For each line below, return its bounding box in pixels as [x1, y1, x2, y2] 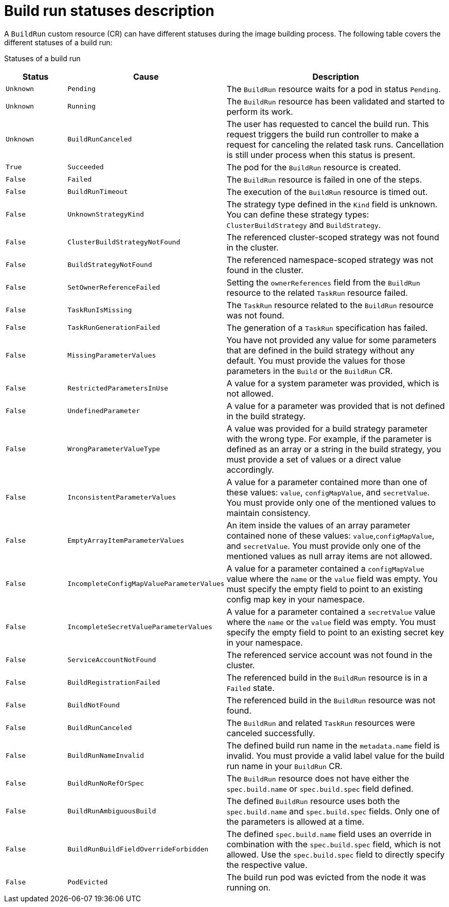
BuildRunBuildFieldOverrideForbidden [67, 845, 209, 853]
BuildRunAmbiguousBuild [67, 807, 156, 815]
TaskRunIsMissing [67, 306, 132, 314]
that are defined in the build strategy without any [226, 345, 415, 355]
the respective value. [226, 859, 308, 870]
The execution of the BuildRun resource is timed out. [226, 186, 428, 197]
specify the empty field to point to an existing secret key [226, 627, 444, 637]
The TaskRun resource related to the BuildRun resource [226, 299, 434, 310]
